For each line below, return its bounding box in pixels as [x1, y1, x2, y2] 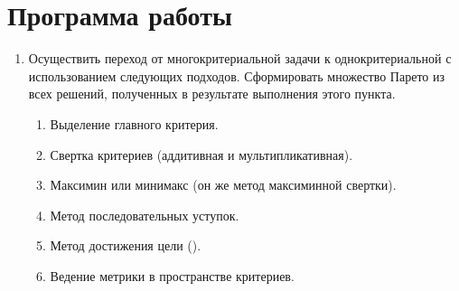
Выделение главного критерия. [50, 114, 219, 133]
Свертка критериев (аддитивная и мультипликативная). [50, 145, 353, 164]
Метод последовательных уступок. [50, 205, 239, 224]
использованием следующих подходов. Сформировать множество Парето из [28, 66, 445, 85]
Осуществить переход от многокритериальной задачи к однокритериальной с [28, 49, 452, 68]
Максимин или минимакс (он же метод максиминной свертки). [50, 175, 397, 194]
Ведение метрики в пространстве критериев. [50, 266, 295, 285]
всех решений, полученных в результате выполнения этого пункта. [28, 84, 396, 103]
